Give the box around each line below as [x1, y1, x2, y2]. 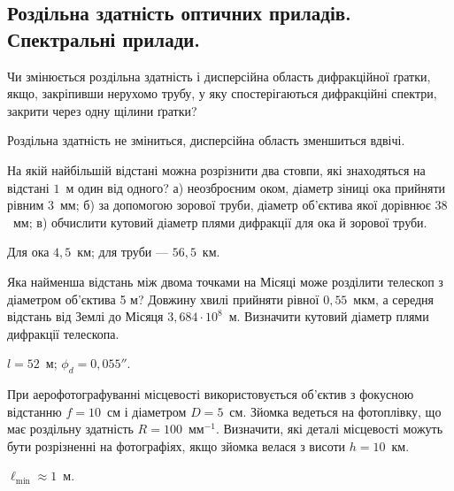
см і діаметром [106, 402, 187, 420]
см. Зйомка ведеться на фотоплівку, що [229, 402, 442, 420]
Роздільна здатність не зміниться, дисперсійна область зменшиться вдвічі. [7, 131, 405, 150]
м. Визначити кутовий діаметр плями [228, 307, 429, 326]
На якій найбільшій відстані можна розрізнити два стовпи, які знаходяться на [7, 160, 426, 179]
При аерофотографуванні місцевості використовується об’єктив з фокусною [7, 385, 414, 403]
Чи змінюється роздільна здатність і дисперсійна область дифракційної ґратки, [7, 66, 431, 85]
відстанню [7, 402, 62, 420]
